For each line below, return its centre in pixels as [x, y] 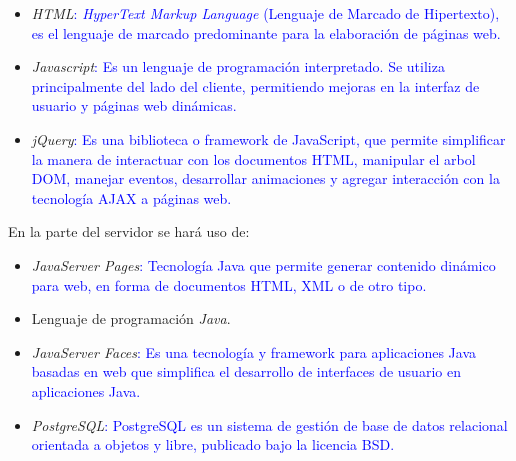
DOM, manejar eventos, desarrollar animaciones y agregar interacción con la [265, 178]
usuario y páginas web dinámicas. [134, 105]
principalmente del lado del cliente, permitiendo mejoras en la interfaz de [255, 85]
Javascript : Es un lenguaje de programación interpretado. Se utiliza [238, 66]
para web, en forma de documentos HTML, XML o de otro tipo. [229, 284]
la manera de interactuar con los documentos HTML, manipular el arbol [253, 158]
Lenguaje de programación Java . [131, 318]
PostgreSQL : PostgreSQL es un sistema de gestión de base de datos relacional [269, 424]
